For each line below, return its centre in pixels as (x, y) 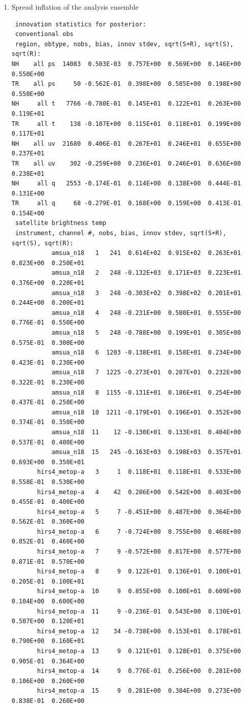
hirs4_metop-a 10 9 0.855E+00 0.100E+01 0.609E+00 (139, 591)
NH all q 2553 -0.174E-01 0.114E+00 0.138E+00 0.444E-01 (126, 184)
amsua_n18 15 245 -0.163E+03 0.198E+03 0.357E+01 (146, 452)
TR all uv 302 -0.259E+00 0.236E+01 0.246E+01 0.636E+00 (126, 163)
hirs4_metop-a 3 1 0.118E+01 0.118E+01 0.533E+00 (139, 472)
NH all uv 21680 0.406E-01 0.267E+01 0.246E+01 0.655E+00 (126, 143)
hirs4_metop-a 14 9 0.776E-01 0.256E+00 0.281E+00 (139, 671)
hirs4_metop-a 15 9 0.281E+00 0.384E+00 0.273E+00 (139, 691)
